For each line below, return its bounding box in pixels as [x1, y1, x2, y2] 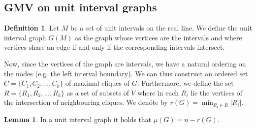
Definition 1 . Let [4, 23, 60, 33]
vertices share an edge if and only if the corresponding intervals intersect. [4, 42, 225, 52]
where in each [137, 87, 179, 97]
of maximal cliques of [65, 78, 130, 88]
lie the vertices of [191, 87, 242, 97]
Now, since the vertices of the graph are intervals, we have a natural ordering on [4, 58, 246, 68]
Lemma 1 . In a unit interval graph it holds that [4, 114, 152, 125]
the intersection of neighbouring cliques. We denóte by [4, 97, 168, 107]
